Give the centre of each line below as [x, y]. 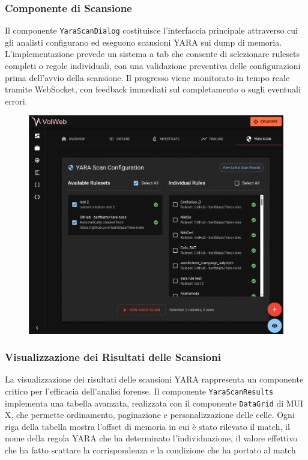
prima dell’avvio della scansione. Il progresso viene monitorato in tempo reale [147, 77]
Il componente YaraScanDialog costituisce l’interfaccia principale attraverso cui [151, 30]
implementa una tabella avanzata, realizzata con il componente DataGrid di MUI [154, 403]
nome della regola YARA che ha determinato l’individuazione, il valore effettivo [151, 438]
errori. [16, 101]
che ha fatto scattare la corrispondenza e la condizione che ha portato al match [150, 450]
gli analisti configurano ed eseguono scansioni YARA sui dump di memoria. [143, 42]
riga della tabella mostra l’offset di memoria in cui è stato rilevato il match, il [147, 426]
